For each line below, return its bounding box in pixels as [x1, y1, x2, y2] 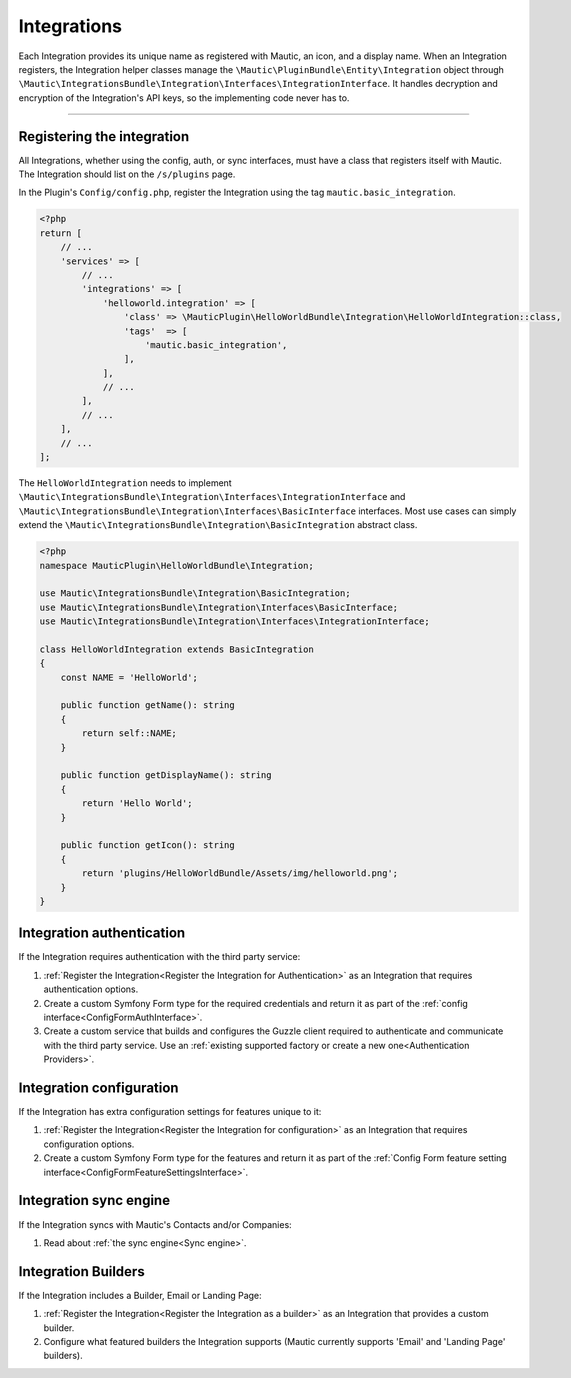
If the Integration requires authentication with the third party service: [18, 951, 301, 963]
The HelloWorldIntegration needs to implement [18, 477, 232, 489]
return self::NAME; [81, 728, 177, 739]
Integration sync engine [18, 1192, 170, 1209]
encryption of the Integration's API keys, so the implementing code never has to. [18, 91, 350, 104]
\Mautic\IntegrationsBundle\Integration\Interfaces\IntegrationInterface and [18, 491, 406, 503]
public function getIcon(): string [60, 840, 235, 851]
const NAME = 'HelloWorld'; [60, 671, 199, 683]
